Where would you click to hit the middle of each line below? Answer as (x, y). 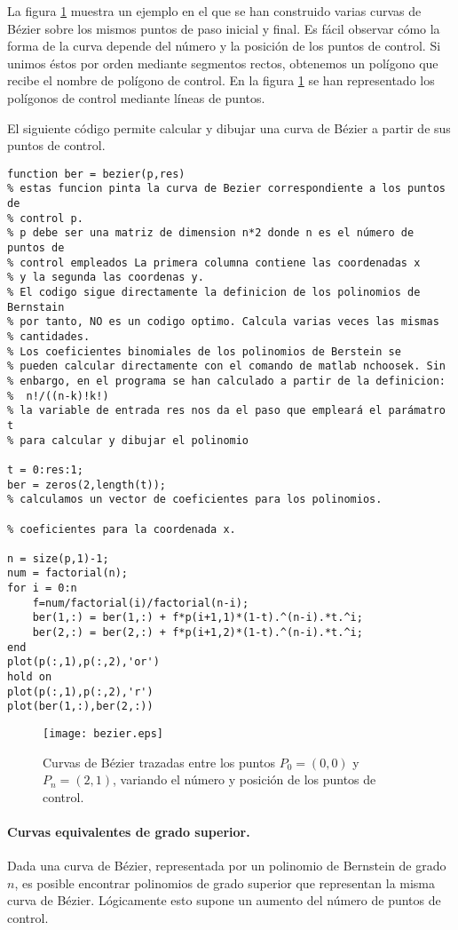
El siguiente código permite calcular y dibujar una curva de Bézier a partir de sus (229, 127)
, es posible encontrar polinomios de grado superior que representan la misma (225, 882)
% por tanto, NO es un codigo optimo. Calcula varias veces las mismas (223, 322)
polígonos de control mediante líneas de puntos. (136, 97)
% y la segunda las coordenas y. (106, 278)
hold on (30, 677)
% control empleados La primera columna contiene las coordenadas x (214, 262)
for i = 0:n (42, 588)
